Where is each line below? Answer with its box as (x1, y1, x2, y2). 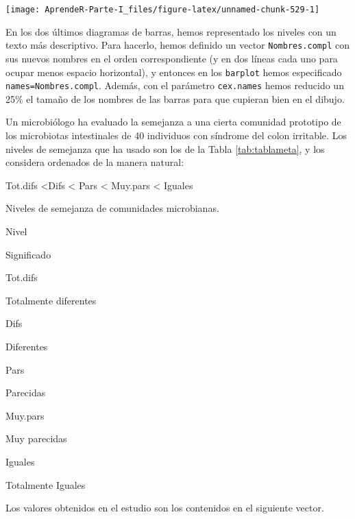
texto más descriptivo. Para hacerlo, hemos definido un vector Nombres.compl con (5, 38, 350, 52)
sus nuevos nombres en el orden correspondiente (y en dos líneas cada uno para (5, 51, 338, 65)
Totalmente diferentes (5, 293, 97, 307)
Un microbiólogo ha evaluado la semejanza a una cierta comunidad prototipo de (5, 114, 341, 129)
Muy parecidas (5, 431, 67, 446)
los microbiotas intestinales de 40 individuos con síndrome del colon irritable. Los (5, 128, 347, 142)
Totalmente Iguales (5, 477, 86, 492)
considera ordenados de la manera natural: (5, 155, 184, 169)
